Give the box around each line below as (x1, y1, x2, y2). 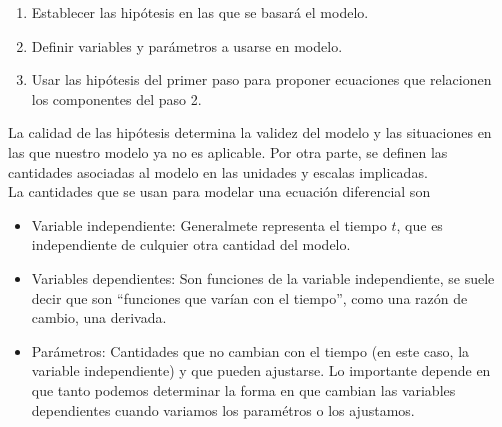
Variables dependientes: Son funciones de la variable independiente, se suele (31, 267, 495, 288)
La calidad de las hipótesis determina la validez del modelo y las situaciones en (8, 122, 492, 143)
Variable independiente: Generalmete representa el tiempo (31, 214, 387, 235)
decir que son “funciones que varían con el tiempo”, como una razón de (31, 287, 468, 308)
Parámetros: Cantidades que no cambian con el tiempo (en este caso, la (31, 340, 470, 361)
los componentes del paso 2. (31, 88, 202, 109)
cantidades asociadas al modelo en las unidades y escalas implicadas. (8, 161, 428, 182)
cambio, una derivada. (31, 307, 167, 328)
